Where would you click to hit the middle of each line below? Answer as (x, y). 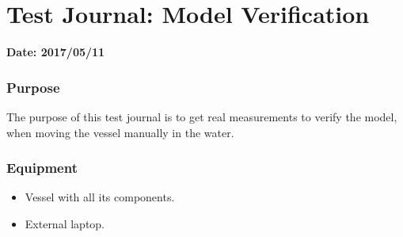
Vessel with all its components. (100, 197)
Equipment (42, 168)
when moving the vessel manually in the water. (120, 132)
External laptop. (65, 223)
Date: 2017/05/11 (56, 52)
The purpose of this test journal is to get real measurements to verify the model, (202, 116)
